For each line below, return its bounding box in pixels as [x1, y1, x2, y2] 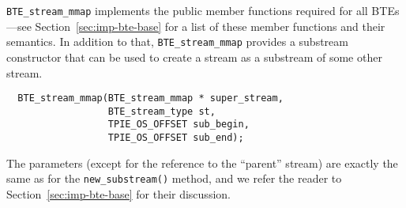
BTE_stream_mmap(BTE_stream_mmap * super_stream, [17, 93, 284, 104]
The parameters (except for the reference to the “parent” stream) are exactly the [6, 154, 398, 171]
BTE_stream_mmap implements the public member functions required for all [6, 2, 368, 18]
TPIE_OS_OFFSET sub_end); [107, 132, 244, 144]
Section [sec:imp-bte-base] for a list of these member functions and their [35, 17, 385, 34]
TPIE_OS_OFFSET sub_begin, [107, 119, 250, 130]
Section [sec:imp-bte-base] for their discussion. [6, 185, 231, 202]
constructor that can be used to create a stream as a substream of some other [6, 48, 382, 65]
